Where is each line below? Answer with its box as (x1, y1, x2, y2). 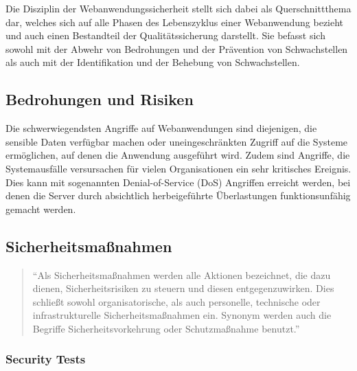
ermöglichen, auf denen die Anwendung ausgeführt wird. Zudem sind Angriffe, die (5, 148, 350, 162)
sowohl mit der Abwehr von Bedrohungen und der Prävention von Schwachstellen (5, 41, 348, 56)
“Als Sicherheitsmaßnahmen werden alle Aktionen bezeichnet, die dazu (32, 267, 331, 282)
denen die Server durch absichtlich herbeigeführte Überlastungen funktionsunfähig (5, 188, 351, 203)
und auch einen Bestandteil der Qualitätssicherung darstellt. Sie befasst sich (5, 28, 325, 43)
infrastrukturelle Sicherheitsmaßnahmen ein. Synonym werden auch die (32, 308, 332, 322)
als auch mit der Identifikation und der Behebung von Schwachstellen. (5, 55, 300, 69)
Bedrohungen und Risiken (5, 89, 194, 110)
